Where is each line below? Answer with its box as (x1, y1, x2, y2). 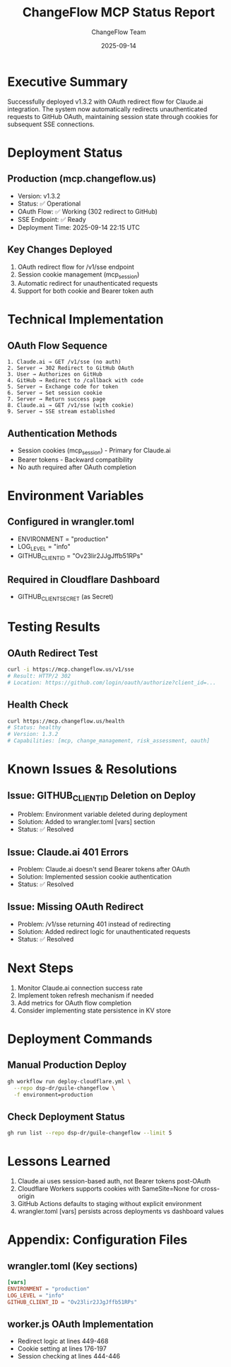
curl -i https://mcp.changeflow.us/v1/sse (7, 666, 134, 674)
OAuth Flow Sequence (7, 340, 108, 352)
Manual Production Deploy (7, 1059, 127, 1071)
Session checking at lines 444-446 (17, 1352, 121, 1361)
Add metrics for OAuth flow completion (17, 998, 132, 1007)
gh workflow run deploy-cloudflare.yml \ (7, 1078, 131, 1085)
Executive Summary (7, 74, 129, 89)
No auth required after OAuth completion (17, 462, 136, 472)
